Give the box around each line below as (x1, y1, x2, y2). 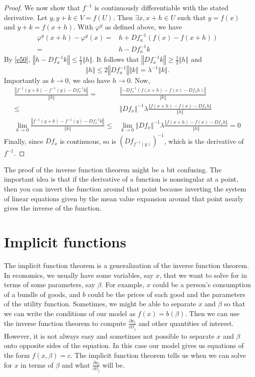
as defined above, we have (104, 22, 182, 32)
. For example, (101, 279, 145, 290)
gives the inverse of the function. (4, 203, 102, 213)
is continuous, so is (60, 135, 116, 146)
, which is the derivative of (164, 135, 244, 146)
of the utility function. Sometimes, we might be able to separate (4, 298, 196, 309)
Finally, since (4, 135, 44, 146)
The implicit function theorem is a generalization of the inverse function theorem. (4, 260, 249, 270)
